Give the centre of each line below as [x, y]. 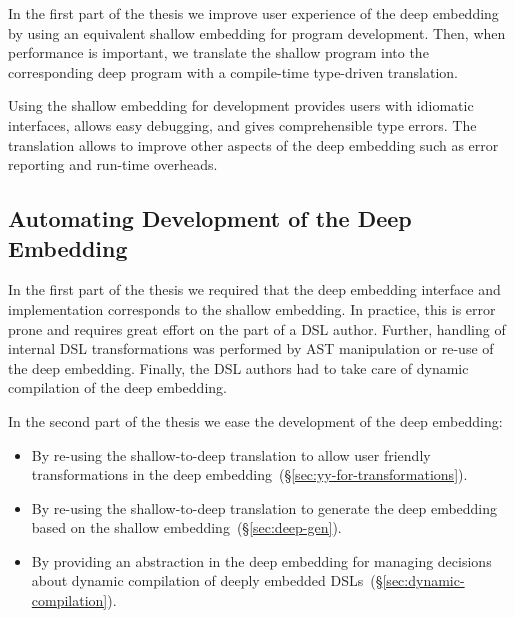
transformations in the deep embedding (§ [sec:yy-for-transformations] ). [249, 474]
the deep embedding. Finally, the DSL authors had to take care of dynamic [238, 367]
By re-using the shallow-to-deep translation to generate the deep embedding [264, 507]
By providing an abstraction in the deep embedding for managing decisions [261, 560]
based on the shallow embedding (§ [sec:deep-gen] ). [186, 527]
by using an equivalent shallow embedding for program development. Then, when [257, 32]
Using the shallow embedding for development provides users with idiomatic [241, 105]
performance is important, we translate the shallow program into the [218, 52]
